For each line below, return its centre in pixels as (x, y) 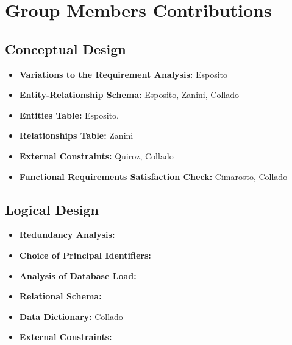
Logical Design (52, 209)
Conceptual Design (66, 48)
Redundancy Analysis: (67, 235)
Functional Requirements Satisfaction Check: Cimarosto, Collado (153, 176)
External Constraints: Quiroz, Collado (96, 155)
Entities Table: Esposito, (69, 115)
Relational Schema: (60, 296)
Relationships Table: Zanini (76, 135)
